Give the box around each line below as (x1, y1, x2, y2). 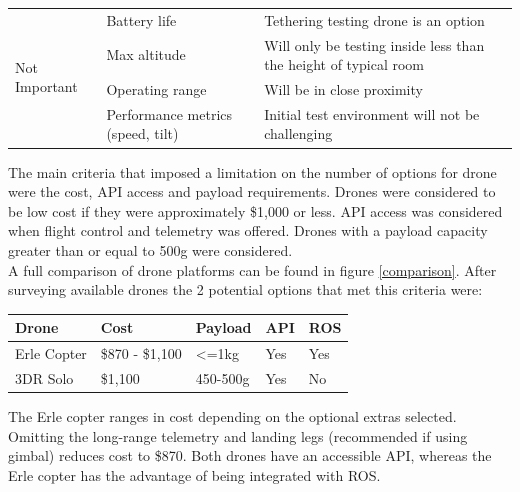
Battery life (106, 9, 177, 30)
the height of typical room (264, 54, 425, 75)
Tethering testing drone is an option (264, 9, 485, 30)
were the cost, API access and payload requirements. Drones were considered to (8, 181, 496, 202)
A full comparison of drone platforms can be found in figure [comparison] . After (8, 259, 497, 280)
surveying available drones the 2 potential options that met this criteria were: (8, 279, 483, 300)
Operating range (106, 79, 207, 100)
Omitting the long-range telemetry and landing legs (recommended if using (8, 425, 468, 446)
